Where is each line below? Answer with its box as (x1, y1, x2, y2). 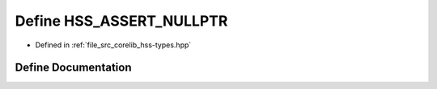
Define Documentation (15, 61, 132, 75)
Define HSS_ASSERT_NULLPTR (15, 12, 228, 30)
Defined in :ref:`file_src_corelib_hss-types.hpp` (35, 40, 192, 50)
